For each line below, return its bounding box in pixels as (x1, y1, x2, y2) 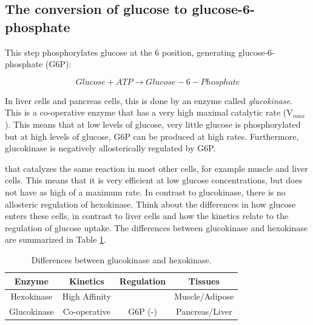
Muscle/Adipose (174, 290, 234, 303)
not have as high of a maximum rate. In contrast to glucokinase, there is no (5, 185, 286, 198)
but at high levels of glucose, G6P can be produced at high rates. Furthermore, (5, 130, 299, 142)
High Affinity (62, 290, 111, 303)
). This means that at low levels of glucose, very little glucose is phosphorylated (5, 117, 301, 130)
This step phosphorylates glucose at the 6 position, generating (5, 45, 236, 58)
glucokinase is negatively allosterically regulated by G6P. (5, 142, 216, 154)
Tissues (188, 274, 220, 287)
